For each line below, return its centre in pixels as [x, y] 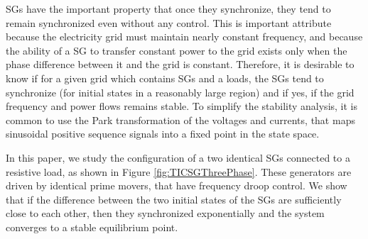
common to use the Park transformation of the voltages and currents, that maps [180, 119]
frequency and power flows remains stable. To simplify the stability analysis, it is [182, 106]
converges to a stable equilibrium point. [92, 227]
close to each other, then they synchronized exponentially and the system [165, 213]
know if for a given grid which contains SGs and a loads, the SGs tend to [165, 78]
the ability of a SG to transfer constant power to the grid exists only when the [177, 50]
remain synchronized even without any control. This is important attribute [169, 22]
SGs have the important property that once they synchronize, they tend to [168, 9]
